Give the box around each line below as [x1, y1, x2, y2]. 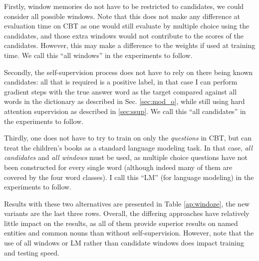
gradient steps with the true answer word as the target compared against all [4, 86, 237, 96]
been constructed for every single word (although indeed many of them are [4, 161, 233, 172]
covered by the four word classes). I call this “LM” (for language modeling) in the [4, 171, 254, 182]
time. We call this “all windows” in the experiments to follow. [4, 49, 193, 60]
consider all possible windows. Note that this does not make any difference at [4, 10, 241, 21]
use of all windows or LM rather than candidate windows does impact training [4, 237, 244, 248]
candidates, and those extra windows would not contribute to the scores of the [4, 30, 244, 40]
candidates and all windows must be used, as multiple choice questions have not [4, 152, 248, 162]
